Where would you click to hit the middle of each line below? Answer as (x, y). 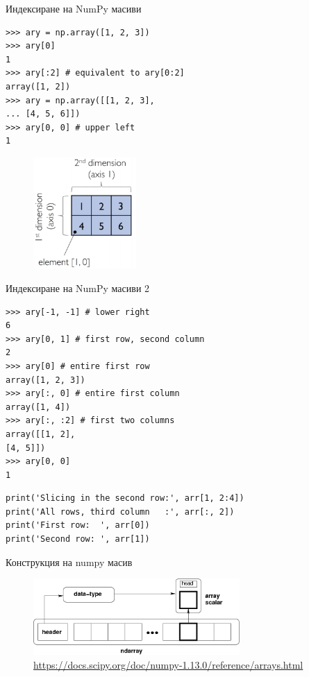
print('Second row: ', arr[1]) (78, 539)
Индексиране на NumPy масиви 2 (78, 288)
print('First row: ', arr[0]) (78, 525)
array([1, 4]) (38, 407)
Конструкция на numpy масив (69, 562)
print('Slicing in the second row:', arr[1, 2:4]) (125, 498)
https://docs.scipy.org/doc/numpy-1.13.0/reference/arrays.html (168, 664)
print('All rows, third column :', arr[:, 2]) (120, 512)
